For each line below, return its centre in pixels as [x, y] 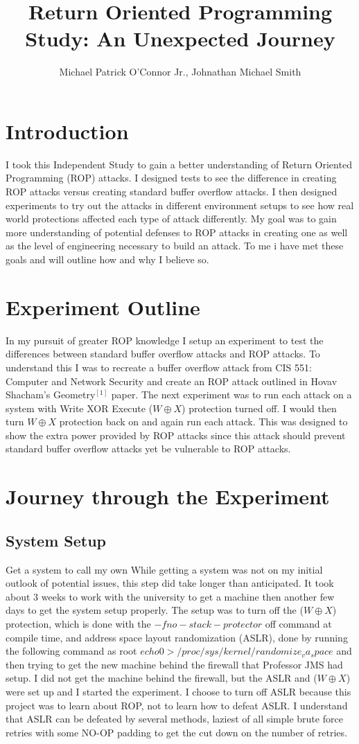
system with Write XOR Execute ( [79, 408]
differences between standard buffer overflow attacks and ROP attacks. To [163, 354]
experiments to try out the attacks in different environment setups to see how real [180, 205]
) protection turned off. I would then [259, 408]
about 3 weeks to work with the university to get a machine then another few [170, 596]
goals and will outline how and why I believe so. [107, 259]
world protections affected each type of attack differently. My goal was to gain [171, 219]
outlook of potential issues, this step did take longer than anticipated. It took [170, 583]
